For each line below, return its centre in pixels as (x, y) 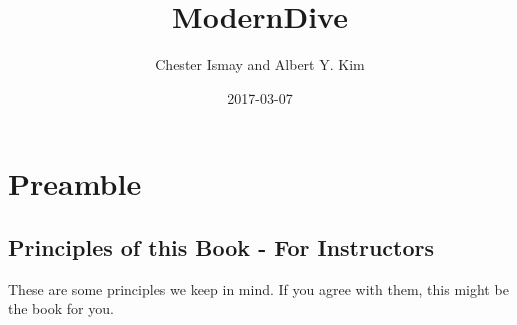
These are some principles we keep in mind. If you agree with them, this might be (258, 288)
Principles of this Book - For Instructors (221, 246)
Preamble (75, 183)
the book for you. (61, 308)
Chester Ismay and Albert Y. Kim (260, 64)
